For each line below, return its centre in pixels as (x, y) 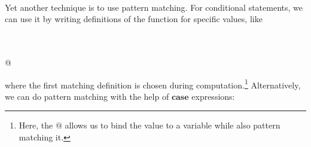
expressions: (213, 96)
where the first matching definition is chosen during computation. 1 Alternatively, (153, 84)
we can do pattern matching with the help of (87, 96)
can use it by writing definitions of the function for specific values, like (134, 19)
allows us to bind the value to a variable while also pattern (173, 125)
